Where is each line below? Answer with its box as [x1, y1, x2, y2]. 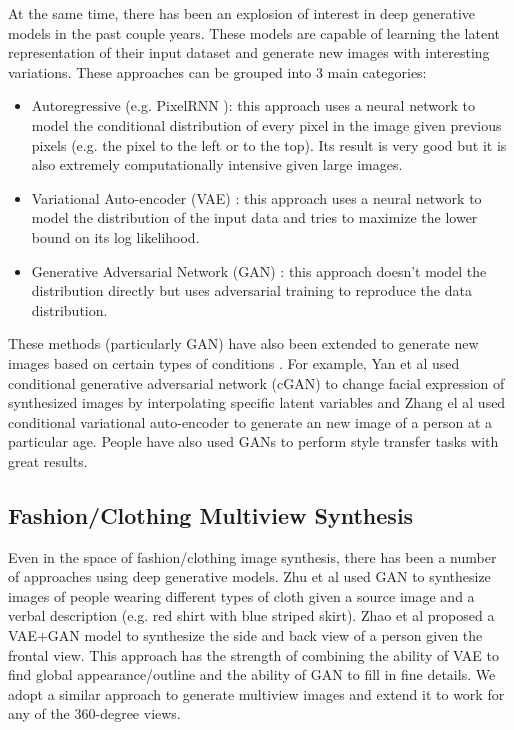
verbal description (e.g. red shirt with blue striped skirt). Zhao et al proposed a [8, 605, 495, 626]
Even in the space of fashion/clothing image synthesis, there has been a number [8, 546, 497, 567]
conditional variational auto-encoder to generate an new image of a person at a [8, 411, 493, 432]
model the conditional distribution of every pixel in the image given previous [31, 114, 502, 135]
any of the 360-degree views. [8, 703, 181, 724]
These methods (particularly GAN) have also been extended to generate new [8, 333, 479, 354]
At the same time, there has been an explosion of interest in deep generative [8, 3, 476, 23]
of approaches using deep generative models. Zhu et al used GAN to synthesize [8, 566, 491, 587]
